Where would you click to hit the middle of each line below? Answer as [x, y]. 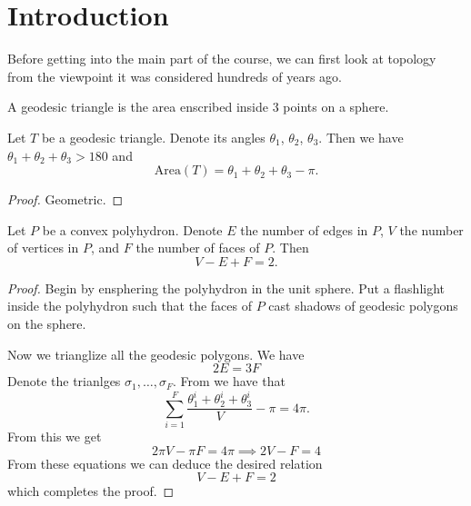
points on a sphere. [336, 107]
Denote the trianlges [64, 381]
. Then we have [361, 137]
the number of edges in [304, 229]
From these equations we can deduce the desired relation [165, 463]
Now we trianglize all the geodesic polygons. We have [156, 354]
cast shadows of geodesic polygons [363, 306]
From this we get [55, 437]
